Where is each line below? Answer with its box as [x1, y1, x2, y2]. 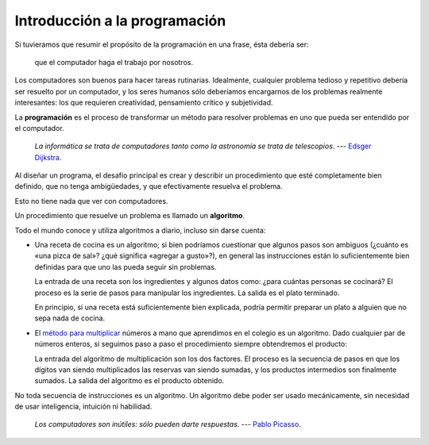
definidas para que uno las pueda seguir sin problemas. [34, 262, 217, 271]
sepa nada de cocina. [34, 313, 106, 323]
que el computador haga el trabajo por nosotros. [34, 57, 194, 67]
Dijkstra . [34, 152, 62, 162]
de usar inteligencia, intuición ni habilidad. [14, 401, 153, 412]
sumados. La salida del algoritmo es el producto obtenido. [34, 376, 225, 386]
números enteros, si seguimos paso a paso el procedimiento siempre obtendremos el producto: [34, 340, 347, 349]
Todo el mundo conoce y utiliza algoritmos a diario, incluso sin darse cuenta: [14, 225, 266, 235]
